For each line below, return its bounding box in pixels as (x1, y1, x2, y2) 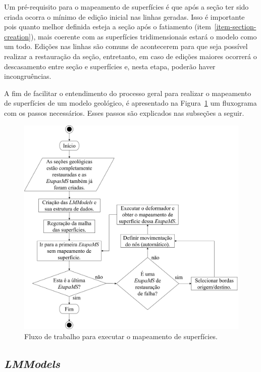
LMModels (4, 355, 60, 371)
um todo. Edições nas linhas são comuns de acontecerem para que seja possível (4, 41, 248, 52)
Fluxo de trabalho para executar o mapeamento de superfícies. (24, 331, 218, 341)
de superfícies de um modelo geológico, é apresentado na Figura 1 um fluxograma (4, 98, 257, 108)
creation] (4, 31, 31, 41)
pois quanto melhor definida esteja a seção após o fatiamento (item (4, 21, 211, 32)
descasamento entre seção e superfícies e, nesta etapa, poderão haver (4, 61, 216, 71)
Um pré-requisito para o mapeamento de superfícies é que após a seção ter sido (4, 2, 249, 12)
